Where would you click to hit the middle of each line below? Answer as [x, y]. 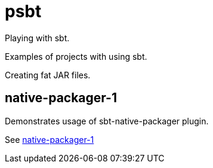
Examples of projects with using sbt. [76, 56]
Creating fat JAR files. [48, 75]
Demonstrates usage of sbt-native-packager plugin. [107, 121]
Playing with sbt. [37, 38]
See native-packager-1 [50, 139]
